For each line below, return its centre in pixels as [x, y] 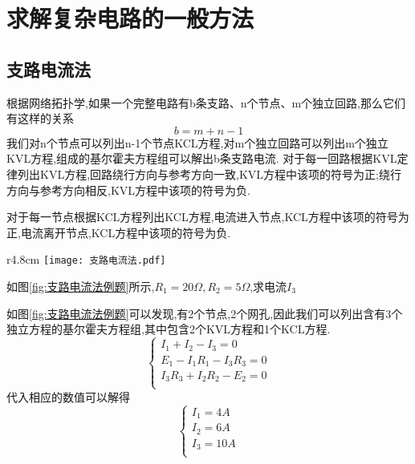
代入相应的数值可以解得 [68, 396]
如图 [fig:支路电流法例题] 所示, [81, 286]
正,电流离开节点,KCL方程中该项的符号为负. [119, 232]
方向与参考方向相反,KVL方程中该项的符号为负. [128, 190]
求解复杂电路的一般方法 [130, 18]
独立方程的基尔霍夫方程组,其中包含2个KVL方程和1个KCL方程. [169, 329]
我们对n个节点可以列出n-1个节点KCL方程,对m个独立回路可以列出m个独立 [197, 142]
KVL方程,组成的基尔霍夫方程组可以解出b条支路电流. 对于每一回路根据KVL [202, 158]
